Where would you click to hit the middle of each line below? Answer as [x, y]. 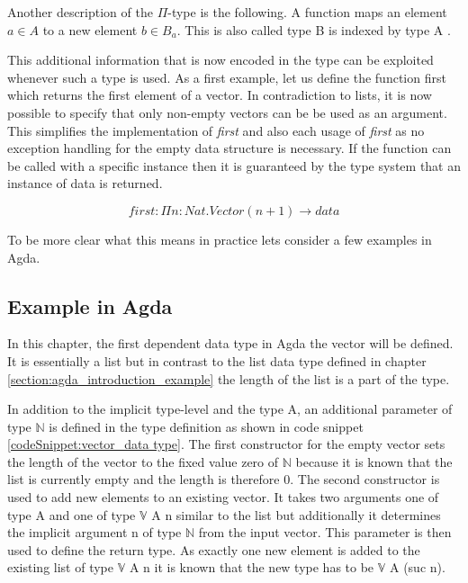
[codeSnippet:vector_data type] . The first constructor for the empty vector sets [226, 444]
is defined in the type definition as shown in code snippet [206, 426]
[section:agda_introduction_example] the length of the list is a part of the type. [229, 378]
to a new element [90, 29]
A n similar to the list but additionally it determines [296, 514]
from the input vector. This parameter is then [325, 532]
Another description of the [80, 12]
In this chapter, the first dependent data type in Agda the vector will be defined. [230, 343]
